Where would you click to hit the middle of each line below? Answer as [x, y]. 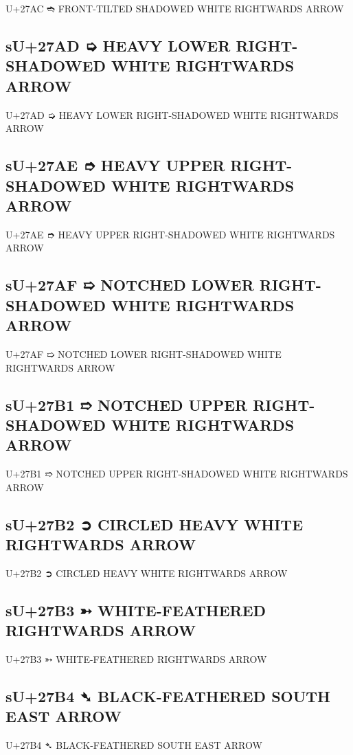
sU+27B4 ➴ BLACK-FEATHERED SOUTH [168, 696]
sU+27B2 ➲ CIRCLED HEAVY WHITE [155, 524]
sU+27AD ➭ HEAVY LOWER [118, 45]
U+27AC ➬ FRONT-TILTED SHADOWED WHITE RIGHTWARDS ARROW [175, 8]
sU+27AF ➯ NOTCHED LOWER [130, 285]
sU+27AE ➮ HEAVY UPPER [115, 165]
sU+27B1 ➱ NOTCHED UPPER [127, 404]
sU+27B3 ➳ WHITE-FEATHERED [136, 610]
